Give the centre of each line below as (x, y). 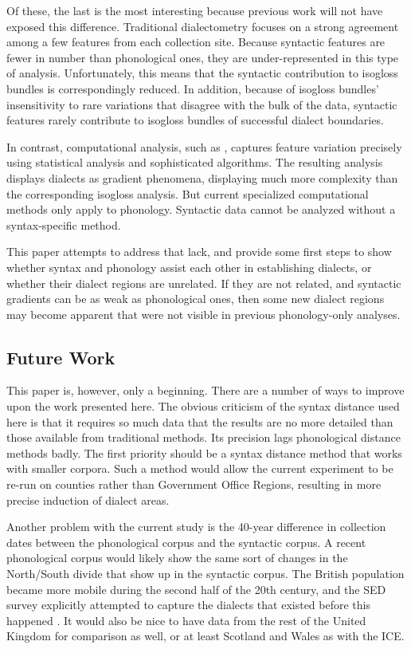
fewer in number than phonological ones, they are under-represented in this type (203, 57)
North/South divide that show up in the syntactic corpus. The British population (205, 574)
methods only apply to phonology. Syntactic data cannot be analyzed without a (201, 209)
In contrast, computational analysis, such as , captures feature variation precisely (204, 146)
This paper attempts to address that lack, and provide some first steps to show (199, 252)
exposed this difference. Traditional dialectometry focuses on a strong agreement (203, 26)
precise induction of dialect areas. (88, 500)
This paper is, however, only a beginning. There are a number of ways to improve (205, 390)
